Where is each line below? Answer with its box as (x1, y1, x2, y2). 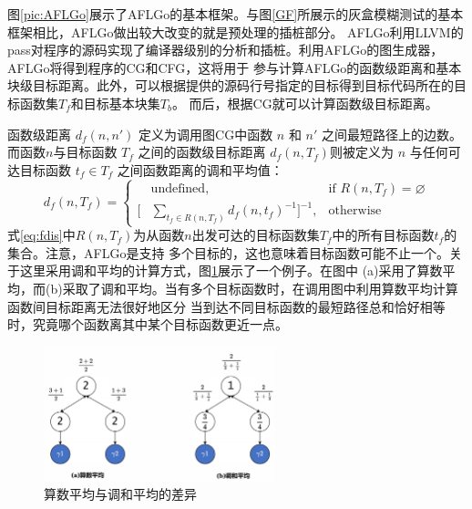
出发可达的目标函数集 (191, 225, 320, 244)
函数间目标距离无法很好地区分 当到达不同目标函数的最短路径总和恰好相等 (7, 296, 446, 316)
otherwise (328, 204, 382, 218)
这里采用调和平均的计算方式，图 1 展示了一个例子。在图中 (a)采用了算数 (19, 261, 443, 280)
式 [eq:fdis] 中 (7, 225, 76, 244)
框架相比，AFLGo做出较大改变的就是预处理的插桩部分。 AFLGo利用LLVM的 (7, 22, 464, 41)
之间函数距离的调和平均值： (117, 160, 283, 179)
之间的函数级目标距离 (138, 142, 266, 161)
